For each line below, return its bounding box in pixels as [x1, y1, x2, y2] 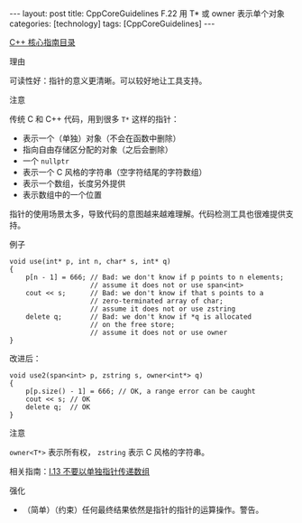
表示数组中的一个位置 [22, 190, 102, 200]
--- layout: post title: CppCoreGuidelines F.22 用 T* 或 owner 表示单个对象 [9, 8, 286, 19]
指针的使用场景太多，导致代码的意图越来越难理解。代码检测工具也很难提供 [9, 209, 286, 219]
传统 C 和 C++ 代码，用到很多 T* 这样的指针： [9, 114, 179, 124]
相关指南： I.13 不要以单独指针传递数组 [9, 466, 151, 476]
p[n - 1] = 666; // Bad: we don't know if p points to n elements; [25, 273, 284, 282]
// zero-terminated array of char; [89, 296, 224, 305]
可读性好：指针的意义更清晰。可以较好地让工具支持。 [9, 75, 207, 86]
